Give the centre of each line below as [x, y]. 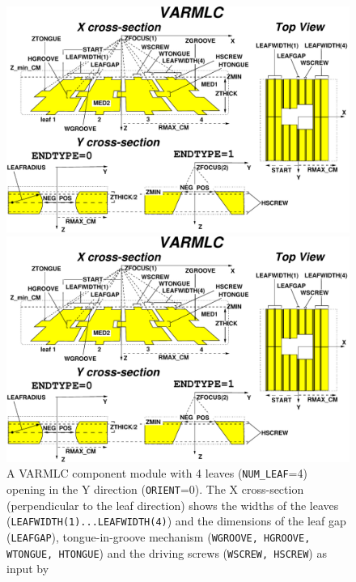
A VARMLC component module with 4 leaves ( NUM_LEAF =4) [157, 473]
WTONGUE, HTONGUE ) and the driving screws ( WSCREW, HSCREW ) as [167, 552]
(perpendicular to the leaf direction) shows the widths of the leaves [173, 505]
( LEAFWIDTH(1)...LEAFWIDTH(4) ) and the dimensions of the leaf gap [176, 521]
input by [28, 569]
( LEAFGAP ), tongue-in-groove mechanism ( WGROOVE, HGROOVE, [159, 536]
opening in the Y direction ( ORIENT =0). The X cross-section [155, 489]
